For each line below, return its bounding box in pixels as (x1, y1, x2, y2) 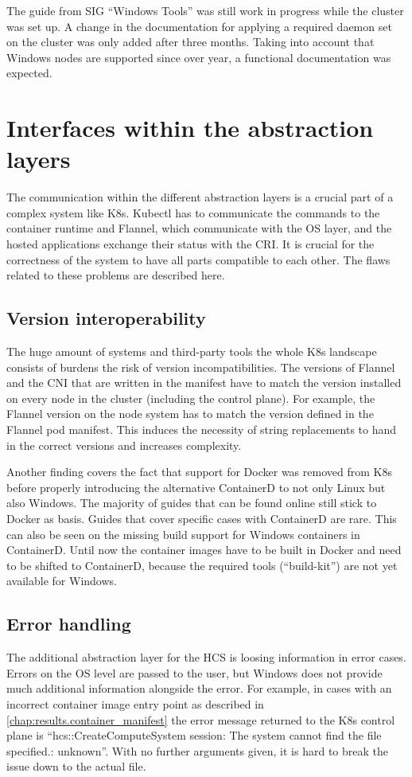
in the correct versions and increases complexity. (6, 436, 242, 453)
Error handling (6, 611, 131, 636)
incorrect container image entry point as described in (6, 695, 264, 712)
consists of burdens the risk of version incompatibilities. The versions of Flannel (6, 358, 395, 375)
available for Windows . (6, 572, 117, 589)
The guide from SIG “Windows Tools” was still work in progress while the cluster (6, 2, 404, 18)
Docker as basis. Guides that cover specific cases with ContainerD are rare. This (6, 510, 397, 526)
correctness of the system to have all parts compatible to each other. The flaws (6, 251, 391, 267)
